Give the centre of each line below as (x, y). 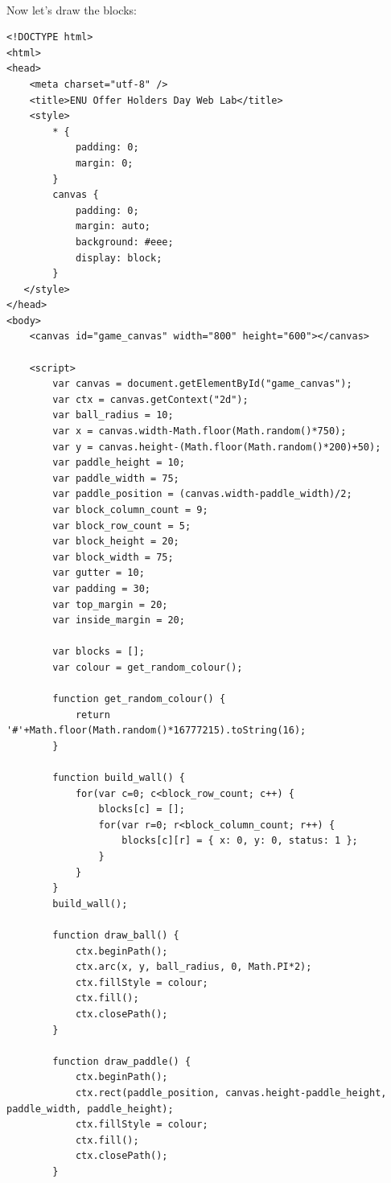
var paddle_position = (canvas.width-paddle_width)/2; (202, 494)
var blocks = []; (99, 652)
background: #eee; (124, 242)
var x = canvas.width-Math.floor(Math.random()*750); (200, 431)
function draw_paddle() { (122, 1061)
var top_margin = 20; (110, 604)
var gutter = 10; (99, 573)
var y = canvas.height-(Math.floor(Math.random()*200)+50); (217, 447)
